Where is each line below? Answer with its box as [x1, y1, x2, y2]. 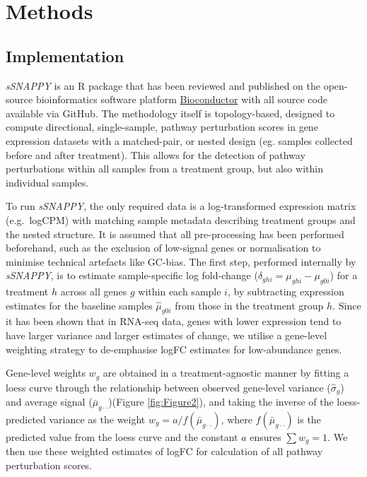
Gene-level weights [6, 365, 86, 380]
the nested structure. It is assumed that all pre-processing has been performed [6, 226, 344, 241]
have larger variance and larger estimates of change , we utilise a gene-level [6, 328, 327, 343]
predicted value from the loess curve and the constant [6, 429, 238, 444]
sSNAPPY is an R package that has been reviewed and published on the [6, 78, 320, 93]
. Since [332, 298, 361, 312]
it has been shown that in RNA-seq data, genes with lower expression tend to [6, 314, 342, 329]
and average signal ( [6, 394, 93, 409]
